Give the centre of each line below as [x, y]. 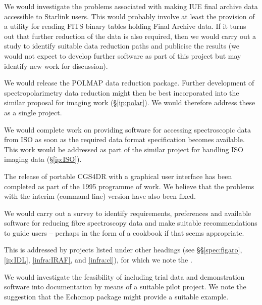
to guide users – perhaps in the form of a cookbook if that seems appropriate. [124, 232]
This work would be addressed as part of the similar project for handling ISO [124, 149]
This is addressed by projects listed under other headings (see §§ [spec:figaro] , [123, 250]
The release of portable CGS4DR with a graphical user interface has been [118, 176]
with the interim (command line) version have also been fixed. [100, 196]
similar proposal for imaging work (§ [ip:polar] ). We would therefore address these [130, 102]
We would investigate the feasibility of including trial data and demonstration [124, 276]
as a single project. [33, 112]
